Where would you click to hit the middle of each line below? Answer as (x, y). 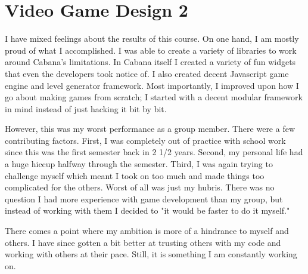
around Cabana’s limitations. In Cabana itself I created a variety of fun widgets (150, 62)
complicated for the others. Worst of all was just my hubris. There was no (140, 187)
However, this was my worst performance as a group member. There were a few (150, 129)
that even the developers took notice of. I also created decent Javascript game (147, 73)
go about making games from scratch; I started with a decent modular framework (154, 97)
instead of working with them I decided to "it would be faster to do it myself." (147, 210)
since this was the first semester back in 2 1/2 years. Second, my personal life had (154, 152)
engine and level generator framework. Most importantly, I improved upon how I (152, 85)
